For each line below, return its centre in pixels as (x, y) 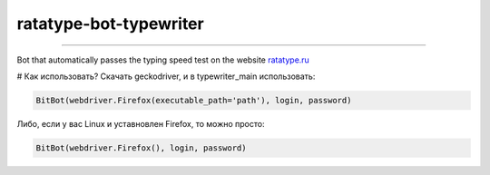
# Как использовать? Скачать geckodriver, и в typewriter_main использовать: (166, 76)
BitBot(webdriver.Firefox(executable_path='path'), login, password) (194, 100)
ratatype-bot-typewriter (110, 24)
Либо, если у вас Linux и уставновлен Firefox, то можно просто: (141, 123)
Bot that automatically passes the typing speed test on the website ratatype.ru (163, 60)
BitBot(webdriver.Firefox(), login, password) (141, 148)
